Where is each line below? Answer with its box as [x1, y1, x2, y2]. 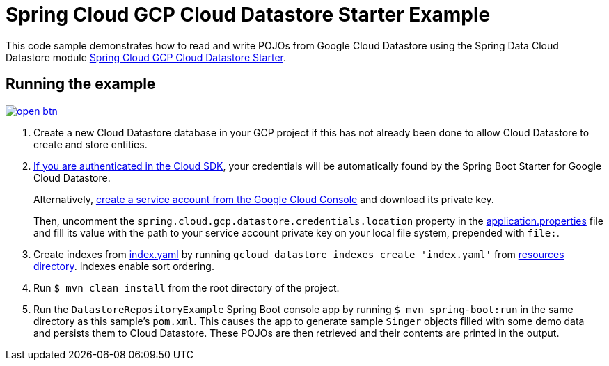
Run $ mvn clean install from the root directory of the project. [33, 281, 340, 294]
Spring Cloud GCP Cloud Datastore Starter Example [6, 3, 491, 26]
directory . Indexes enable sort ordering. [33, 260, 214, 272]
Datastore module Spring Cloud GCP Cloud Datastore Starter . [6, 51, 287, 63]
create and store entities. [33, 138, 148, 150]
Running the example [6, 75, 156, 93]
